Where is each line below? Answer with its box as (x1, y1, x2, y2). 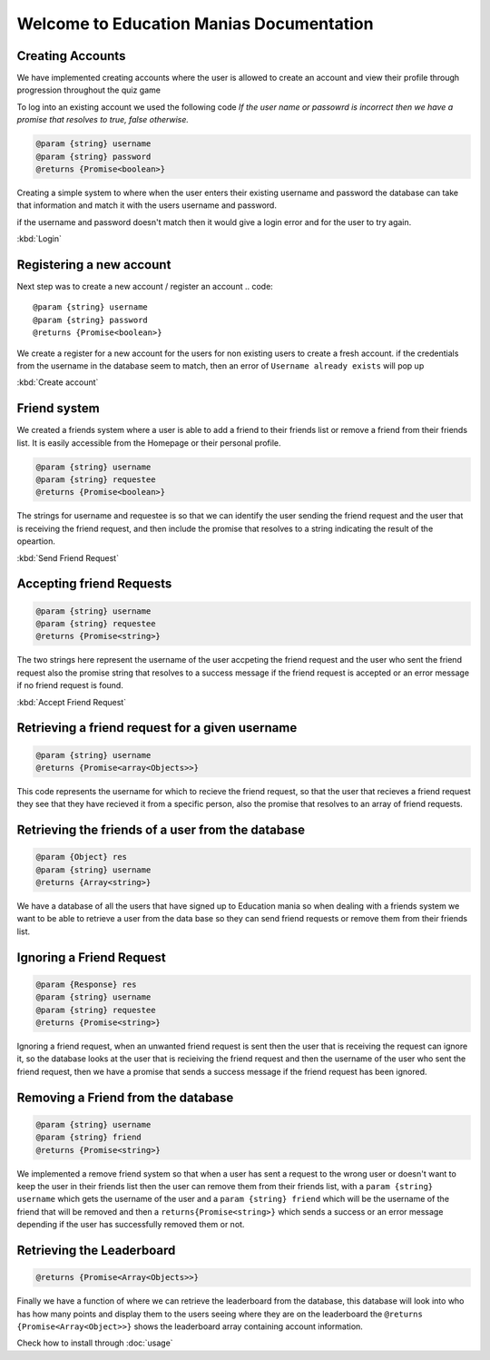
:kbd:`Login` (16, 233, 63, 244)
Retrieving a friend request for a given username (16, 720, 298, 735)
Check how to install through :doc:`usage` (16, 1337, 173, 1348)
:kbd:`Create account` (16, 377, 99, 388)
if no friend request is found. (16, 680, 124, 691)
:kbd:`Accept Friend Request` (16, 696, 127, 707)
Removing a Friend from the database (16, 1089, 234, 1105)
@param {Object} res (35, 852, 127, 862)
